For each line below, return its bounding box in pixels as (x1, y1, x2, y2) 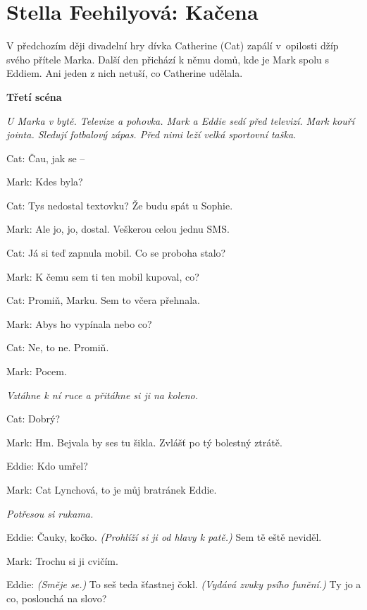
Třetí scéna (6, 89, 62, 104)
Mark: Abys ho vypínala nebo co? (6, 316, 152, 331)
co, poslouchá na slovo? (6, 590, 107, 605)
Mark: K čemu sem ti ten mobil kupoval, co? (6, 269, 199, 283)
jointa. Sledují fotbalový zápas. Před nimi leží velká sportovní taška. (6, 127, 297, 142)
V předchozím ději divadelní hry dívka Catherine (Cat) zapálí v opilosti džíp (6, 38, 339, 53)
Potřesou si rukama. (6, 506, 94, 520)
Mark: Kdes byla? (6, 174, 83, 189)
